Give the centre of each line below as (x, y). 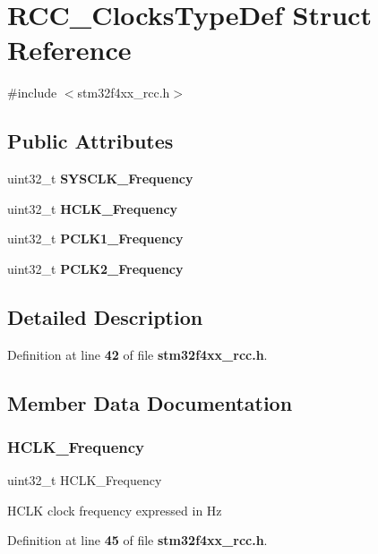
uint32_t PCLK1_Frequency (95, 239)
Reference (69, 50)
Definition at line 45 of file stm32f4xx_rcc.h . (137, 540)
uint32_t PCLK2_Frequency (95, 268)
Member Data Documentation (150, 402)
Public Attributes (90, 141)
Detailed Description (105, 316)
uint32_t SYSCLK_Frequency (100, 179)
